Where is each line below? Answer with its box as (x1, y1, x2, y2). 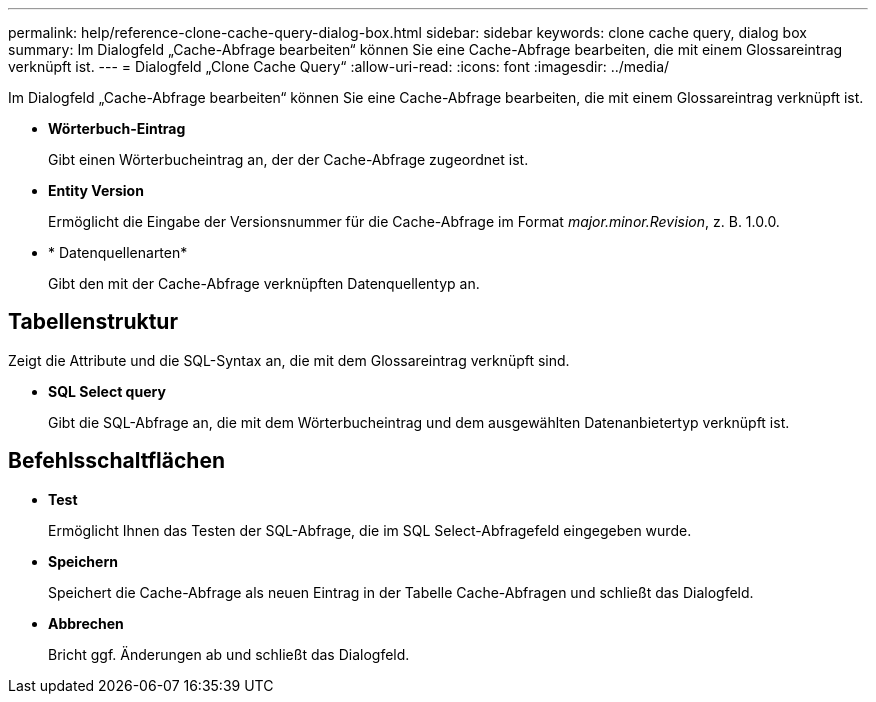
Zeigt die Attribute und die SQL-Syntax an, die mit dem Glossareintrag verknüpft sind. (8, 351, 570, 369)
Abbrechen (48, 614, 124, 632)
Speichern (48, 552, 118, 570)
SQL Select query (48, 382, 166, 400)
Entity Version (48, 182, 144, 199)
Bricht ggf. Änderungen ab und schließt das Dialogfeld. (48, 645, 410, 663)
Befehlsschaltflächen (8, 448, 225, 474)
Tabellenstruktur (8, 309, 178, 335)
